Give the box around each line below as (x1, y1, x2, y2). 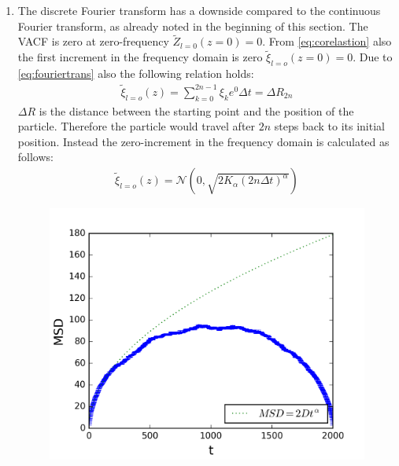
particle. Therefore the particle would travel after (17, 118, 256, 134)
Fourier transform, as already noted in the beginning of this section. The (17, 17, 368, 34)
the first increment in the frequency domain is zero (17, 49, 263, 65)
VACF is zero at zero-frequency (17, 33, 169, 50)
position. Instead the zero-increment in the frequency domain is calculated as (17, 133, 390, 149)
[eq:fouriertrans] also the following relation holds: (17, 65, 254, 82)
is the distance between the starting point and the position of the (39, 102, 354, 119)
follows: (17, 149, 54, 165)
